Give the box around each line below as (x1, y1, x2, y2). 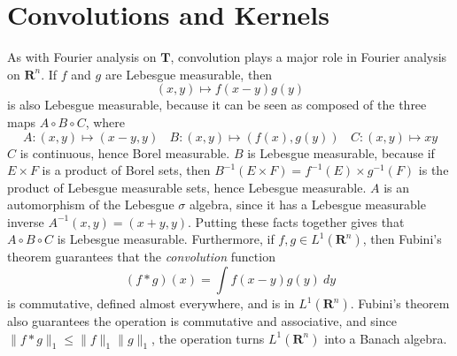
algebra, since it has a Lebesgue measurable (189, 195, 426, 214)
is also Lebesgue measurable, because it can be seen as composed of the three (7, 95, 427, 114)
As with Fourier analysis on (7, 48, 157, 66)
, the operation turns (151, 329, 265, 347)
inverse (7, 212, 44, 231)
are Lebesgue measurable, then (105, 64, 273, 83)
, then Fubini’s (362, 230, 442, 248)
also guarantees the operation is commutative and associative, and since (7, 312, 397, 330)
